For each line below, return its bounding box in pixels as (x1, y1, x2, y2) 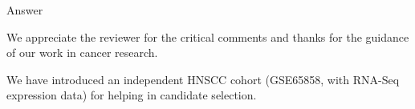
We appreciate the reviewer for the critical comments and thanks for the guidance (6, 28, 409, 45)
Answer (6, 2, 43, 18)
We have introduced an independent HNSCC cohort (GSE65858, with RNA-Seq (6, 71, 400, 87)
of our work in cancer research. (6, 44, 158, 61)
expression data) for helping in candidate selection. (6, 87, 257, 103)
